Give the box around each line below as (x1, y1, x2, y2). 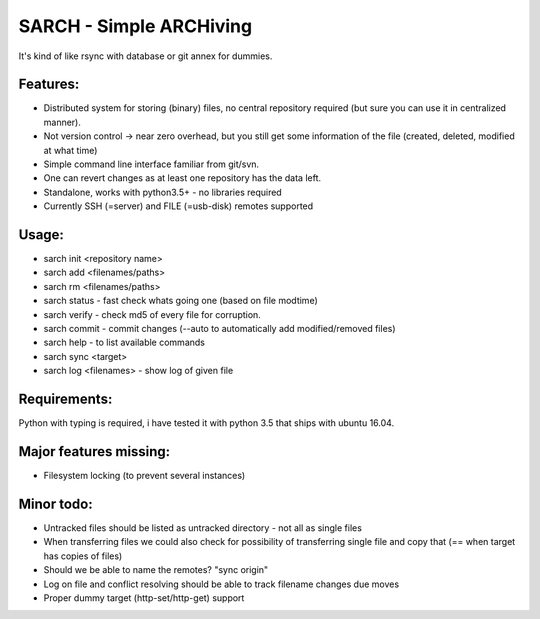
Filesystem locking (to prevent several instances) (43, 470, 246, 482)
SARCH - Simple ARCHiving (18, 15, 253, 37)
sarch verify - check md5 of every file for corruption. (43, 308, 262, 320)
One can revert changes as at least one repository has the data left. (43, 172, 322, 184)
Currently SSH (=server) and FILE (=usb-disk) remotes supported (43, 200, 314, 212)
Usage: (18, 226, 65, 243)
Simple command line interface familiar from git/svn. (43, 158, 260, 170)
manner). (43, 116, 82, 128)
